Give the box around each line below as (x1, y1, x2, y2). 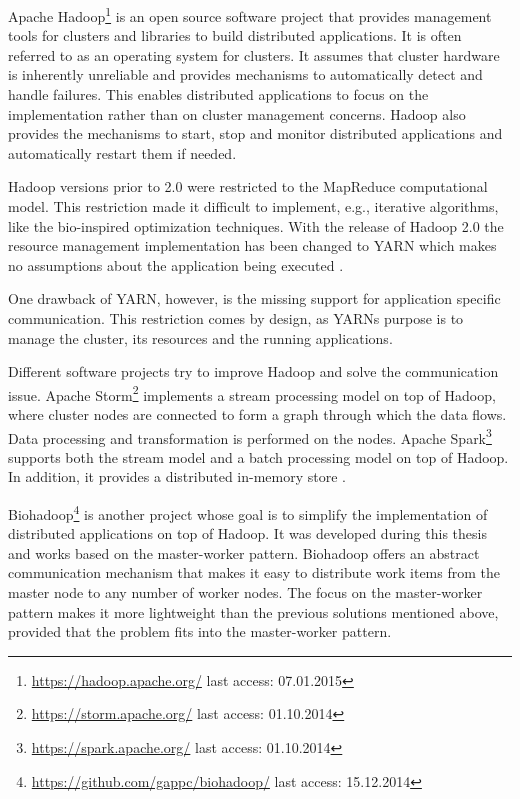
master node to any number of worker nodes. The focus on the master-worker (8, 582, 483, 603)
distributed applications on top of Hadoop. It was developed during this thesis (8, 523, 487, 544)
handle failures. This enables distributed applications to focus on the (8, 84, 429, 105)
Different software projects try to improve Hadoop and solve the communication (8, 361, 499, 382)
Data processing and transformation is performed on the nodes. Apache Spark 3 (8, 424, 492, 448)
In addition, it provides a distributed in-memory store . (8, 466, 346, 487)
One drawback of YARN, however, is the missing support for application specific (8, 288, 501, 309)
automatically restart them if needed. (8, 142, 237, 163)
